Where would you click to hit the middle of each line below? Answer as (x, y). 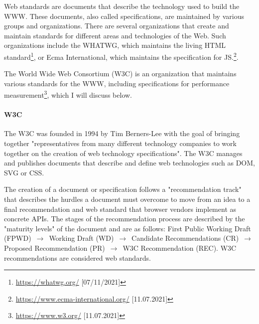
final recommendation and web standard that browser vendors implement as (120, 209)
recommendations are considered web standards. (77, 257)
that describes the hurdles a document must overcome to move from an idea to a (127, 199)
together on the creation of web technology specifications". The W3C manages (123, 153)
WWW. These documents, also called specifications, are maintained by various (124, 16)
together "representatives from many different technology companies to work (120, 143)
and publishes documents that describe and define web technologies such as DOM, (129, 163)
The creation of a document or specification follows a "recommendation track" (123, 189)
